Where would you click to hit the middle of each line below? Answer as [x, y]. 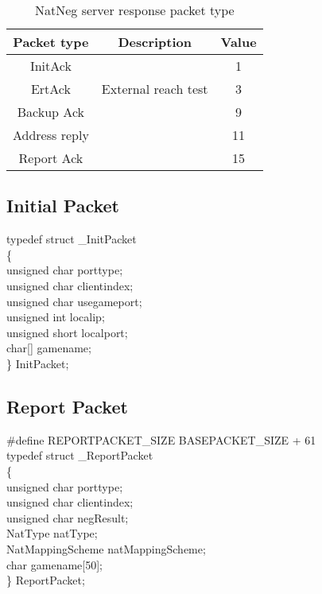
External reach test [155, 89]
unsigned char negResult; [68, 517]
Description [155, 42]
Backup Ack [51, 112]
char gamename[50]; [54, 564]
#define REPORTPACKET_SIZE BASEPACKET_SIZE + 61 [161, 439]
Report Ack [51, 158]
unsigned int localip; [56, 317]
